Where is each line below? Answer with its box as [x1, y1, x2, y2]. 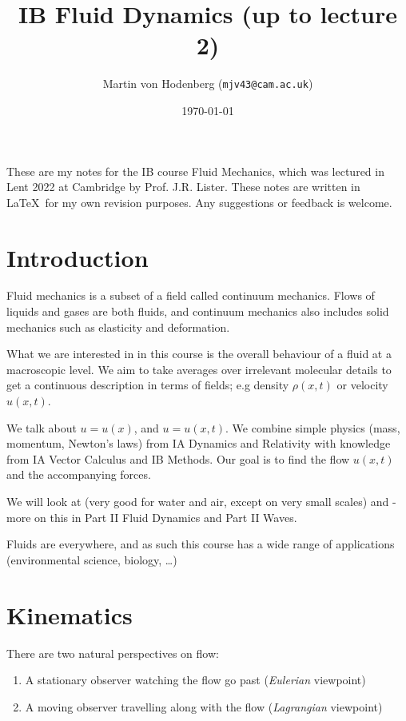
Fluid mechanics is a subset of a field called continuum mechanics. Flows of [6, 287, 375, 304]
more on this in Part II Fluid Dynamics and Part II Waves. [6, 508, 297, 525]
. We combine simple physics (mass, [225, 419, 400, 436]
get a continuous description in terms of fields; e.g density [6, 376, 289, 393]
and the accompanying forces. [6, 466, 151, 483]
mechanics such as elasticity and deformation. [6, 318, 230, 335]
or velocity [336, 376, 388, 393]
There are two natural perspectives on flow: [6, 644, 219, 661]
